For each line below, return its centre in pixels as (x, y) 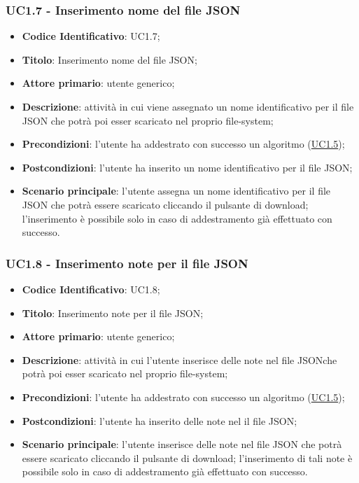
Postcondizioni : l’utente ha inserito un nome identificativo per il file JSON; (187, 167)
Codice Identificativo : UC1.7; (91, 36)
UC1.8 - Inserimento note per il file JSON (127, 263)
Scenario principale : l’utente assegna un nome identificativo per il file (176, 191)
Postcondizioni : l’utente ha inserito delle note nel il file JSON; (160, 420)
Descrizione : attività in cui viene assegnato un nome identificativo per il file (188, 106)
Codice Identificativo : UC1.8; (91, 289)
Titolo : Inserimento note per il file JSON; (113, 313)
